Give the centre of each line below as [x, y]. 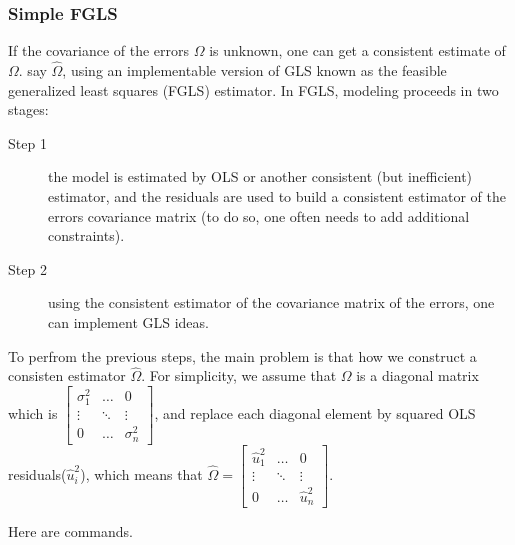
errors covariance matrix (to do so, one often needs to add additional [259, 215]
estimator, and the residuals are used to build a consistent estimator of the [277, 196]
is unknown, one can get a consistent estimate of [357, 50]
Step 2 [27, 268]
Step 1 [27, 142]
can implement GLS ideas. [128, 321]
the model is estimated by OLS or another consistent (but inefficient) [260, 176]
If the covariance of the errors [99, 50]
